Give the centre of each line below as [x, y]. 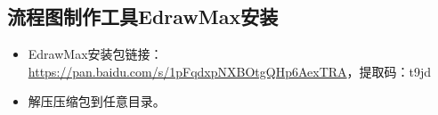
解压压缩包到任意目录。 [97, 101]
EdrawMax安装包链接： [95, 54]
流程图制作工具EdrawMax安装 [143, 16]
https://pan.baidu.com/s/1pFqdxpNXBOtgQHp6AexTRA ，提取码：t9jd [230, 71]
